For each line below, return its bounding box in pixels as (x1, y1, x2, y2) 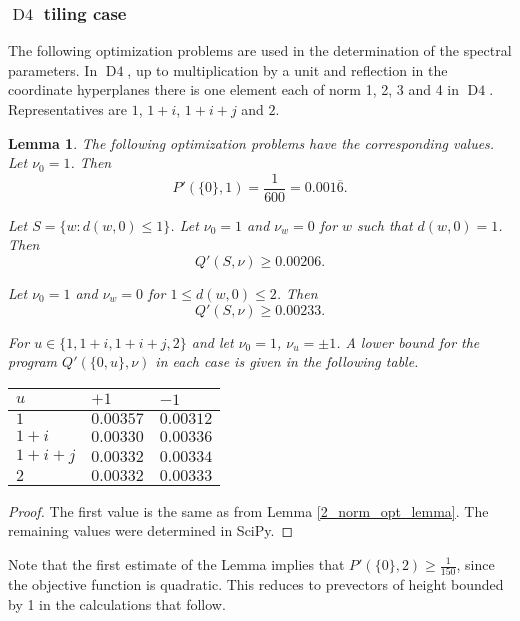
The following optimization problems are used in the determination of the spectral (8, 40, 512, 61)
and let (191, 331, 234, 352)
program (8, 351, 58, 372)
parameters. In (8, 59, 98, 80)
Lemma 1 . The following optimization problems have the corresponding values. (8, 132, 495, 153)
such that (357, 214, 413, 235)
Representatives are (8, 99, 128, 119)
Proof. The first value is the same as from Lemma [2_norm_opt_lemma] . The (8, 500, 489, 521)
